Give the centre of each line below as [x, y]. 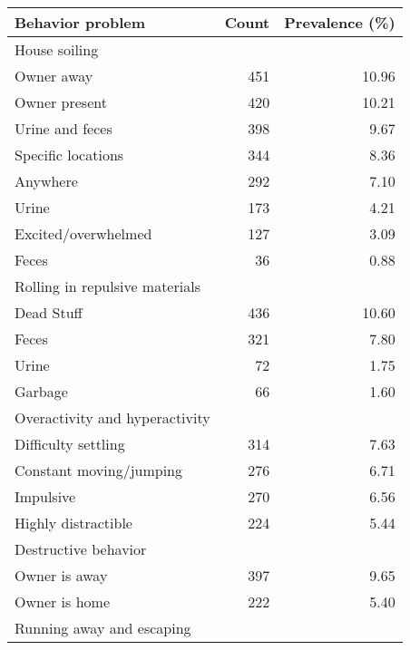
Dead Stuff [49, 312]
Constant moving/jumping [99, 470]
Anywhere [46, 181]
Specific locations [69, 155]
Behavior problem [80, 22]
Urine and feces [63, 128]
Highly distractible [73, 523]
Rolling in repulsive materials [107, 286]
